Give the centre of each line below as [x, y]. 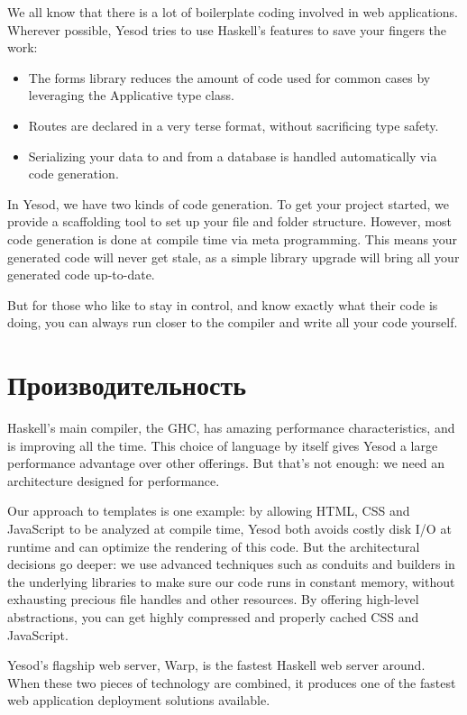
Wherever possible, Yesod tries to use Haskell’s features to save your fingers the [227, 29]
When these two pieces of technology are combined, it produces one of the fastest [232, 682]
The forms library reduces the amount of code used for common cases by [229, 77]
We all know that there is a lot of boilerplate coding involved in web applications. [233, 12]
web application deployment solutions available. [139, 700]
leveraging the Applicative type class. [131, 95]
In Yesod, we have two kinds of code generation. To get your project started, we [228, 203]
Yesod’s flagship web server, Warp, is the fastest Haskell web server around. [216, 665]
